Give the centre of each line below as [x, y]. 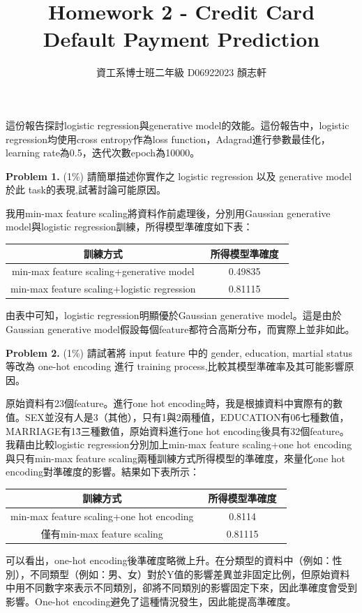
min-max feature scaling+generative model [103, 271]
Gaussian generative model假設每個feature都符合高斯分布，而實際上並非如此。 [180, 328]
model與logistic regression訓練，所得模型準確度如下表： [129, 227]
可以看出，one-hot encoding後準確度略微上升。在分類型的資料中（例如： [169, 560]
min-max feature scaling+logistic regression [103, 289]
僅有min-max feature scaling [102, 534]
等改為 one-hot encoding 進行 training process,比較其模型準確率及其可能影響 [175, 366]
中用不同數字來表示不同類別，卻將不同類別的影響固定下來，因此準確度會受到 [181, 588]
